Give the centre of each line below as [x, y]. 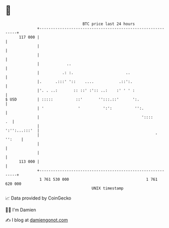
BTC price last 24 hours [109, 24]
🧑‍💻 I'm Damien [21, 210]
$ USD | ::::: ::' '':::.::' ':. [72, 99]
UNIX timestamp [108, 188]
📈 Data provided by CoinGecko [38, 198]
